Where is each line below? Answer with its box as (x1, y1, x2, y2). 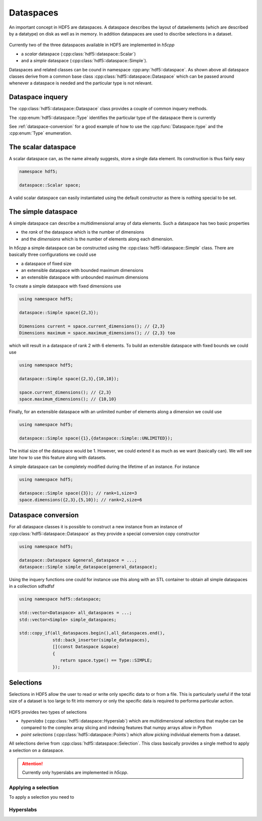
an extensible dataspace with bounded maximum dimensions (21, 268, 144, 273)
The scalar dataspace (9, 143, 76, 151)
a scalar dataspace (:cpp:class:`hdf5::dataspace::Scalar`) (21, 51, 136, 57)
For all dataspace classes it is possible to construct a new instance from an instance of (9, 524, 183, 530)
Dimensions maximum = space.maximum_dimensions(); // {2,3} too (19, 330, 176, 335)
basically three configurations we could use (9, 251, 97, 257)
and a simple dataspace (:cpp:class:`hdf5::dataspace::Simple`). (21, 58, 147, 64)
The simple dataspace (9, 207, 78, 216)
